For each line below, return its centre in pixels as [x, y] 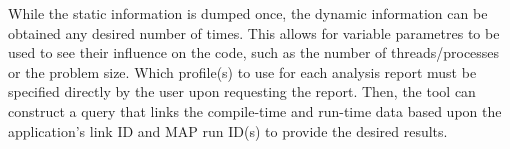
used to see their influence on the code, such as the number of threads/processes [254, 52]
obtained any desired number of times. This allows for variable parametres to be [254, 32]
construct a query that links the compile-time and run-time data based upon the [255, 110]
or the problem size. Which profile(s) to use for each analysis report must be [242, 71]
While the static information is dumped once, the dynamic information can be [248, 13]
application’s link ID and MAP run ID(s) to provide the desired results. [228, 130]
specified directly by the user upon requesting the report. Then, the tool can [242, 91]
